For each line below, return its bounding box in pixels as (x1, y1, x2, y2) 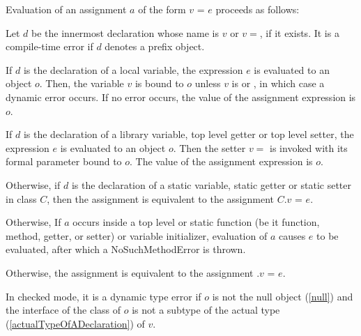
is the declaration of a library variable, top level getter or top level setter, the (23, 127, 354, 142)
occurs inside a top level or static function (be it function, (72, 215, 320, 229)
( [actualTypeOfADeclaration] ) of (6, 316, 145, 330)
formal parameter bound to (6, 154, 122, 169)
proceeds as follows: (215, 2, 300, 16)
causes (278, 228, 306, 243)
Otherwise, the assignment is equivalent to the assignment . (6, 265, 260, 280)
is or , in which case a (231, 76, 325, 91)
